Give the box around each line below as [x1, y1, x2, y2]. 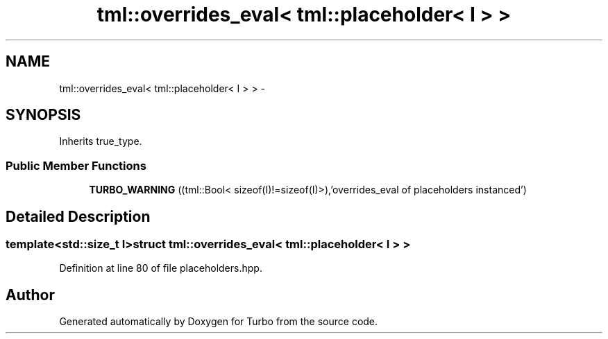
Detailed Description [6, 207, 151, 225]
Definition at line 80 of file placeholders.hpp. [59, 262, 262, 275]
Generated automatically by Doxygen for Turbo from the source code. [59, 315, 378, 328]
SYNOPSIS [6, 106, 81, 124]
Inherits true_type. [59, 135, 142, 148]
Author [6, 286, 55, 304]
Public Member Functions [6, 158, 146, 173]
